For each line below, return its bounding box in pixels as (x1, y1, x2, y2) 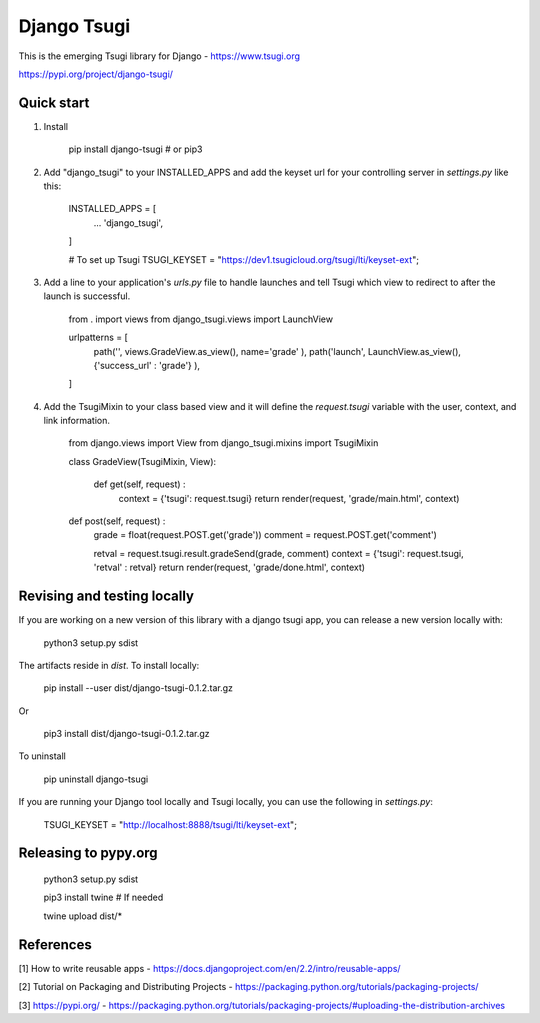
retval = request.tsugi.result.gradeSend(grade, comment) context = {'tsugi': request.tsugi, (93, 547, 464, 559)
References (18, 936, 92, 953)
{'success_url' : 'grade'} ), (93, 359, 200, 371)
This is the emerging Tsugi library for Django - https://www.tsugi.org (18, 50, 300, 62)
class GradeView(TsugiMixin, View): (68, 455, 217, 467)
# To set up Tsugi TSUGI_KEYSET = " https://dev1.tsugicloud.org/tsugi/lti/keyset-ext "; (68, 253, 420, 265)
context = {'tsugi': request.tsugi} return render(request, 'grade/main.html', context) (118, 492, 460, 504)
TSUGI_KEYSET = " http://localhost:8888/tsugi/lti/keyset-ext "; (43, 818, 297, 830)
